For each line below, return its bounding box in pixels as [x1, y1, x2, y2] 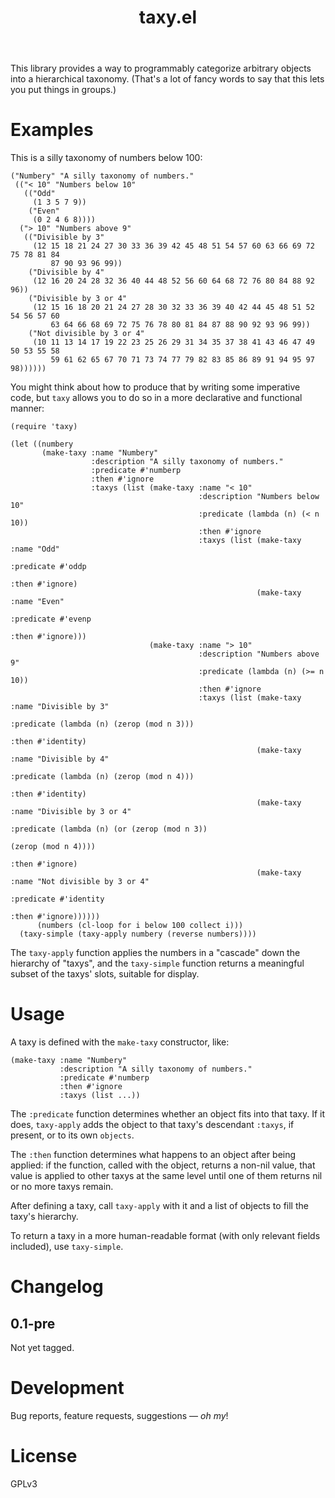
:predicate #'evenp [10, 614, 92, 625]
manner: [10, 402, 45, 415]
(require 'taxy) [10, 422, 78, 432]
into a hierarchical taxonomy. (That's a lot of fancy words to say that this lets [10, 73, 325, 85]
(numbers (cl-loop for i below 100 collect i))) [36, 921, 244, 931]
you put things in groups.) [10, 84, 117, 96]
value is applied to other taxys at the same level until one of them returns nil [10, 1170, 323, 1182]
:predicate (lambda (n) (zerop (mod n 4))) [10, 772, 195, 782]
